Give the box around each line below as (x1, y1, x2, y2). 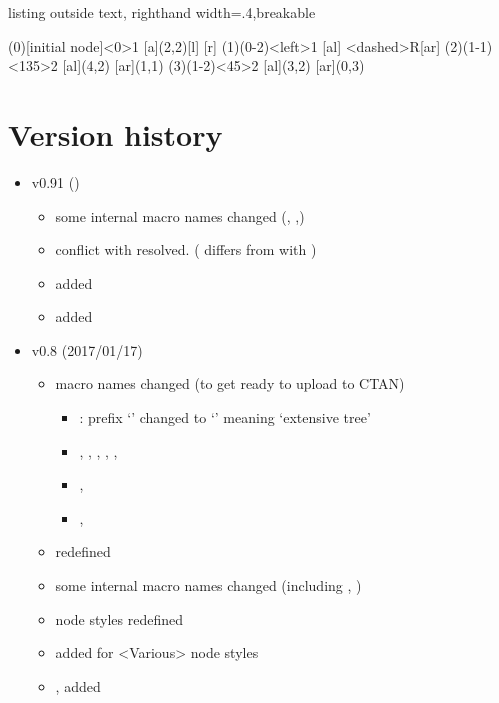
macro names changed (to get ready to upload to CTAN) (55, 373, 405, 394)
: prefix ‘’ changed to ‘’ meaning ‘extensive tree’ (79, 407, 371, 428)
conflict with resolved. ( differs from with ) (55, 239, 317, 260)
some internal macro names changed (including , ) (55, 575, 362, 596)
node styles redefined (55, 608, 183, 629)
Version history (8, 113, 223, 154)
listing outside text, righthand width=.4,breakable (8, 2, 316, 22)
